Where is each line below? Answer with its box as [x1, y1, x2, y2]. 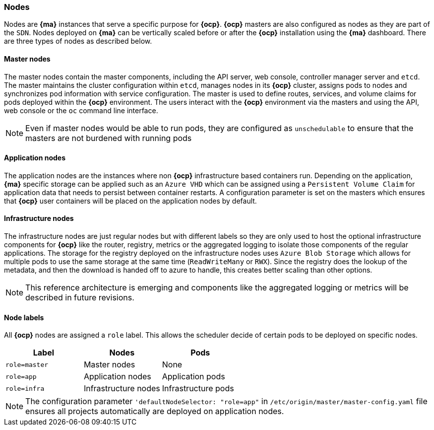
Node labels [4, 313, 44, 322]
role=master [5, 360, 49, 368]
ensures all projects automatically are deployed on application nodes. [25, 406, 284, 417]
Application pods [162, 371, 225, 382]
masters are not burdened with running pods [25, 133, 192, 143]
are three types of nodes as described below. [4, 37, 152, 46]
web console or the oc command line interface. [4, 106, 158, 115]
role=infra [5, 384, 45, 392]
